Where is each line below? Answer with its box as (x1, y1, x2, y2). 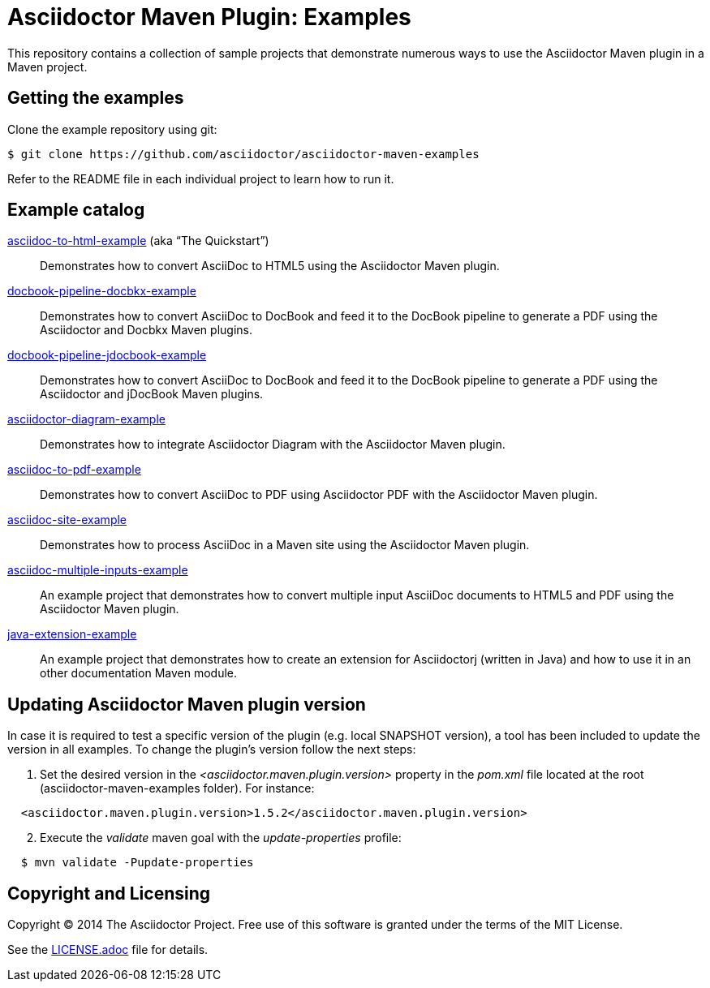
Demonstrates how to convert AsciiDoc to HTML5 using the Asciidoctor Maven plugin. (40, 259, 500, 273)
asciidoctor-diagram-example (7, 412, 166, 427)
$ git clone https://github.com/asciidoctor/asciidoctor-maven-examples (7, 147, 480, 161)
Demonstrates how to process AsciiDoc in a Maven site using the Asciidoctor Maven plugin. (40, 538, 530, 552)
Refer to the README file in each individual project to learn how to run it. (7, 171, 394, 186)
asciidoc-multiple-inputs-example (7, 563, 188, 578)
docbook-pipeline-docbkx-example (7, 284, 196, 299)
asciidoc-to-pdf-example (7, 462, 141, 477)
